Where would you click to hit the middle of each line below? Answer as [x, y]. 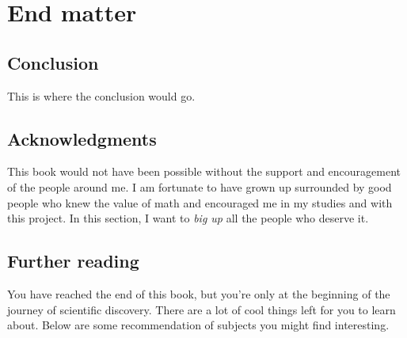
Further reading [73, 261]
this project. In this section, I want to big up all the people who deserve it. [188, 218]
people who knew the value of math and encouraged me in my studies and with [200, 202]
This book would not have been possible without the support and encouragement [204, 171]
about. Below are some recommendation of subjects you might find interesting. [198, 325]
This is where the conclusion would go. [101, 95]
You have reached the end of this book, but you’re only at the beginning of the [199, 293]
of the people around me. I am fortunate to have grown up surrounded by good [200, 186]
